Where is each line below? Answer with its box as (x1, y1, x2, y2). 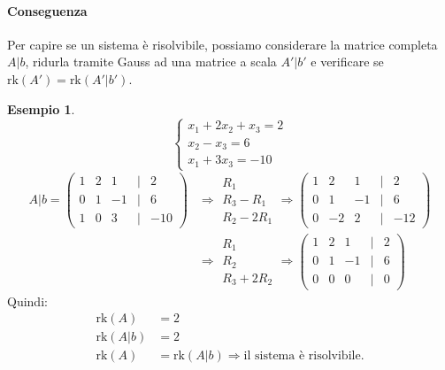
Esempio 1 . (7, 99, 75, 118)
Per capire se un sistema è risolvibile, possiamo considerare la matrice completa (7, 35, 438, 53)
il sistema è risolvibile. (243, 350, 364, 363)
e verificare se (311, 52, 384, 71)
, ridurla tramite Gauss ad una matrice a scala (25, 52, 277, 71)
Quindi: (7, 291, 48, 310)
